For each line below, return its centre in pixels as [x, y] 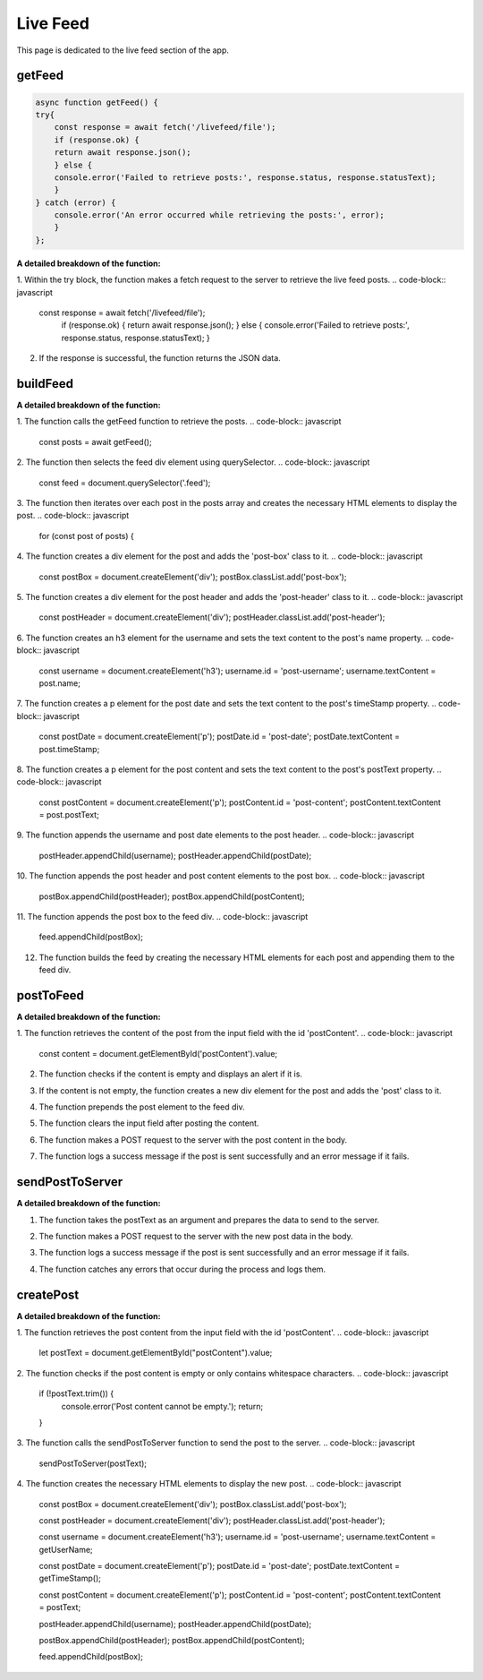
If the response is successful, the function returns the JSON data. [160, 358]
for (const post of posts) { [86, 536]
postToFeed [51, 995]
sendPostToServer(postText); [93, 1463]
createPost [48, 1294]
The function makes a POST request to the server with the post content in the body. [193, 1140]
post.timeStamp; [69, 749]
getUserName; [66, 1549]
